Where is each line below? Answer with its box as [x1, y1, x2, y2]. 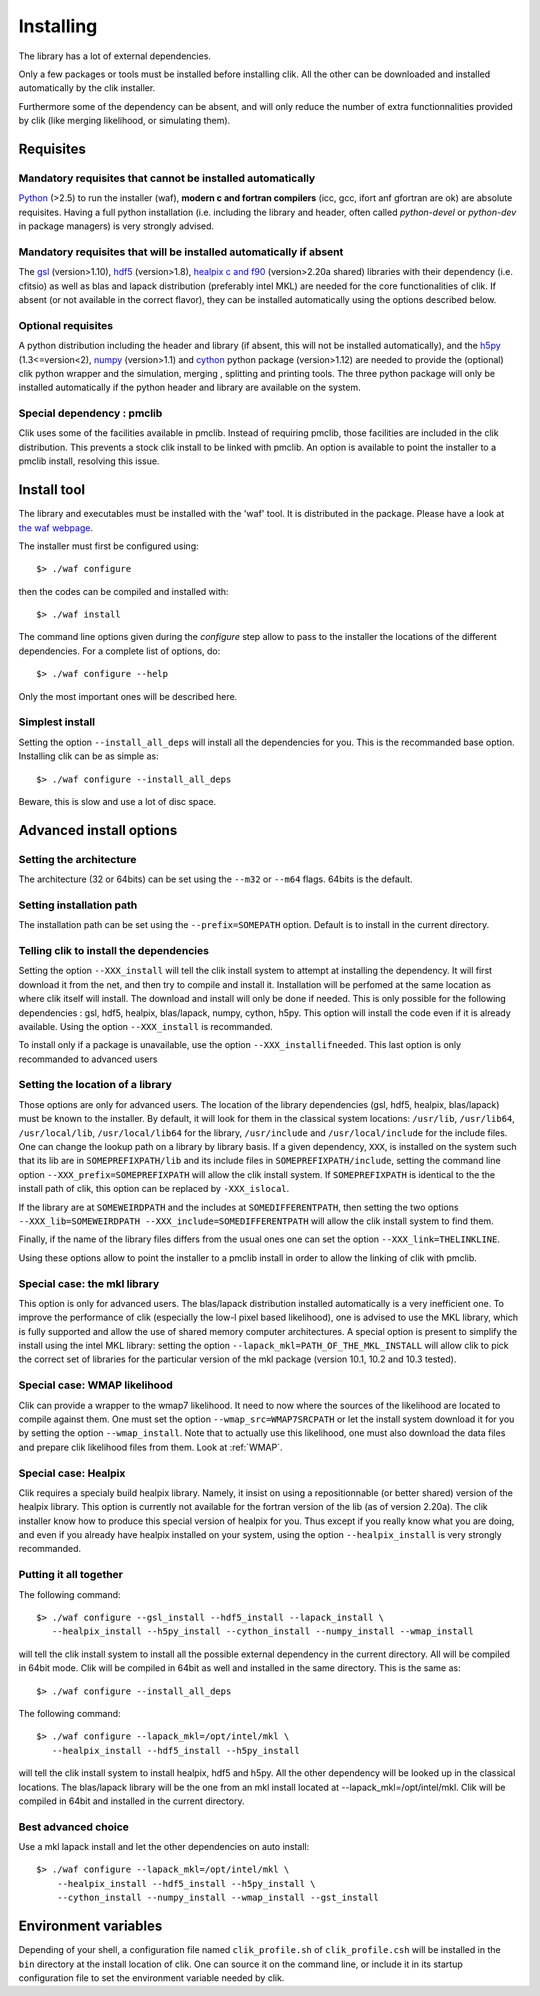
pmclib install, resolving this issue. [18, 455, 160, 467]
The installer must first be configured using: [18, 540, 199, 552]
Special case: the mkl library [18, 1276, 160, 1290]
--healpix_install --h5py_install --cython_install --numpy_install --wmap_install [51, 1626, 474, 1637]
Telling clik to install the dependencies [18, 944, 210, 957]
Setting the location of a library [18, 1078, 172, 1092]
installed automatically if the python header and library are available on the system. [18, 381, 361, 394]
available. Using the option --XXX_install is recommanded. [18, 1020, 274, 1032]
